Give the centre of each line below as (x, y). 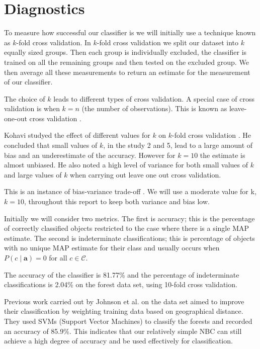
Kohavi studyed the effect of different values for (77, 135)
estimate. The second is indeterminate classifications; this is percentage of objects (129, 238)
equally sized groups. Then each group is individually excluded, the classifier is (125, 52)
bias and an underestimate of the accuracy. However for (90, 155)
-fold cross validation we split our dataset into (167, 42)
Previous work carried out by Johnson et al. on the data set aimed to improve (124, 301)
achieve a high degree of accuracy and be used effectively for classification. (118, 341)
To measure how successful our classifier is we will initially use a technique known (130, 32)
